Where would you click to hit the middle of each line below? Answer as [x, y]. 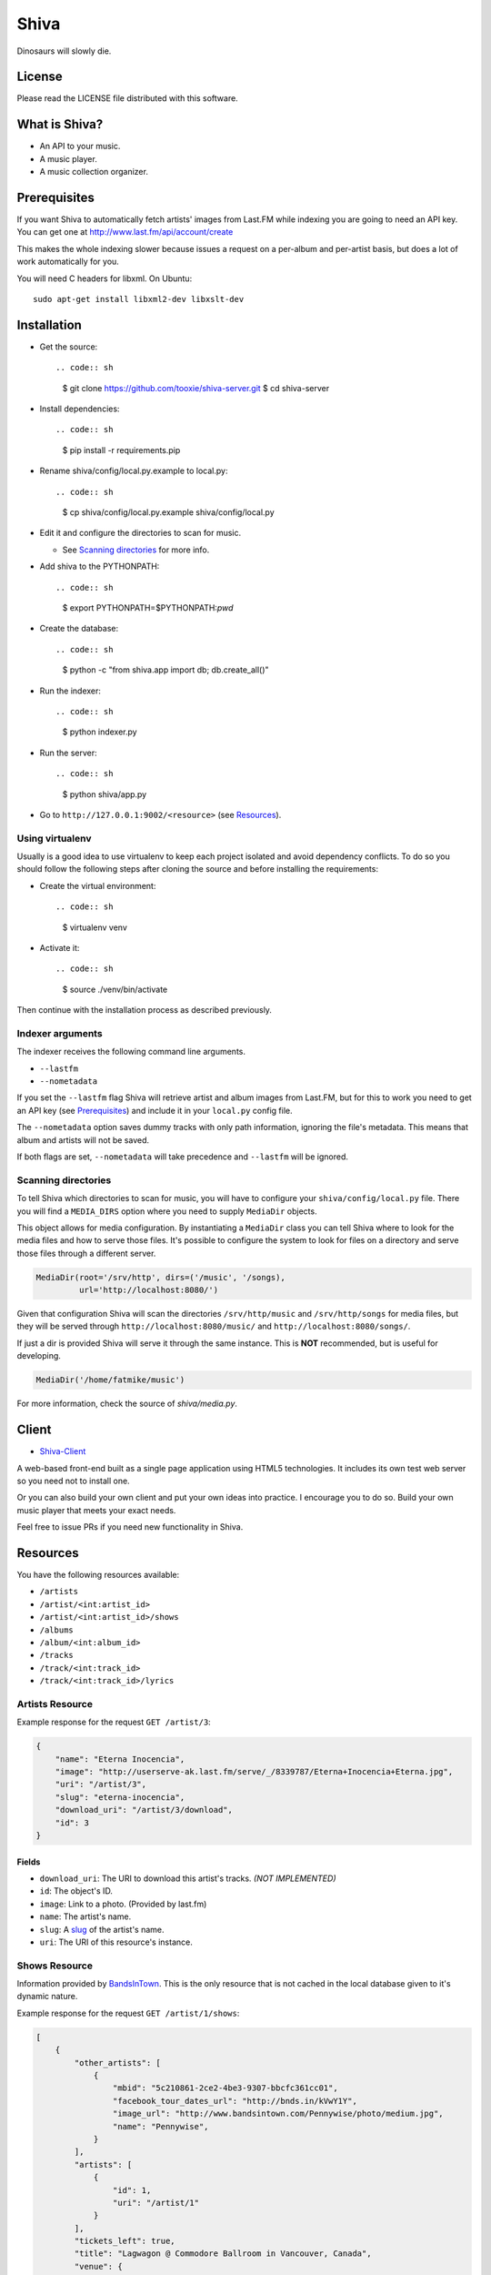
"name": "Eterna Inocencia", [120, 1759]
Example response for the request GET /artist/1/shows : [128, 2013]
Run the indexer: [70, 691]
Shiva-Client [63, 1451]
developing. [39, 1356]
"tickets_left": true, [125, 2241]
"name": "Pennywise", [160, 2126]
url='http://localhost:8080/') [148, 1290]
